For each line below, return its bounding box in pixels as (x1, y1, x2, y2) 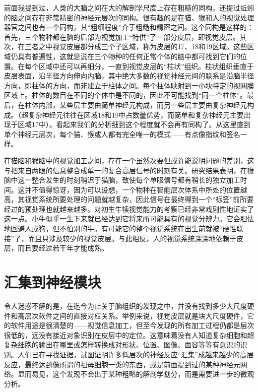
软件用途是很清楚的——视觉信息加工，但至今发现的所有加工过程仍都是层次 (10, 320, 254, 330)
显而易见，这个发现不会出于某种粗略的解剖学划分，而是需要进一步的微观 (17, 369, 254, 379)
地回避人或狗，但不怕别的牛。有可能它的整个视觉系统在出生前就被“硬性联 (4, 223, 244, 234)
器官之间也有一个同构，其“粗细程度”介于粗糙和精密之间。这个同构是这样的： (4, 22, 254, 32)
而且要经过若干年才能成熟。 (17, 243, 108, 253)
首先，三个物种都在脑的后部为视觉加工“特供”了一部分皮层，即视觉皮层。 (4, 31, 240, 42)
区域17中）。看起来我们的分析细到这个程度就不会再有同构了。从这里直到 (17, 119, 251, 130)
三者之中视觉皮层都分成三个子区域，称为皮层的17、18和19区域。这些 (24, 41, 247, 52)
